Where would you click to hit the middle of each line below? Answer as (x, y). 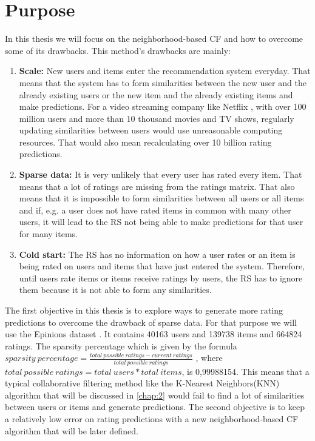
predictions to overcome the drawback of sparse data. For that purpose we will (151, 322)
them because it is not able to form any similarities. (115, 290)
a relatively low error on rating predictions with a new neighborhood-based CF (152, 419)
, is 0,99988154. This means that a (246, 371)
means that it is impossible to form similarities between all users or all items (161, 198)
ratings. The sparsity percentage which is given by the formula (121, 345)
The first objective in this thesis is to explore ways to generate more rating (144, 310)
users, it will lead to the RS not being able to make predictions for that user (161, 222)
